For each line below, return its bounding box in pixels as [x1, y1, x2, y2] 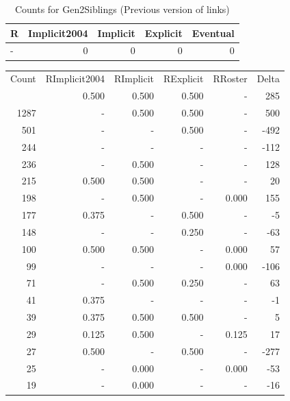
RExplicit [163, 71, 204, 86]
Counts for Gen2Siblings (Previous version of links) [14, 2, 230, 16]
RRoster [213, 71, 248, 86]
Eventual [192, 25, 235, 40]
